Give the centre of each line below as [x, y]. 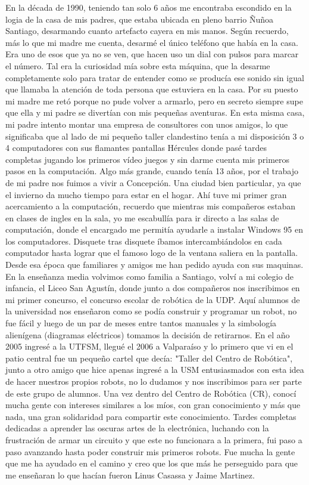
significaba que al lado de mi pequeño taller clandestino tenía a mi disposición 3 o [155, 136]
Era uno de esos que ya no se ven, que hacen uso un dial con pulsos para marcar [152, 54]
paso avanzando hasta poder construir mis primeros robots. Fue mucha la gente [150, 451]
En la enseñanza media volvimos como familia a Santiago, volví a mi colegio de [150, 276]
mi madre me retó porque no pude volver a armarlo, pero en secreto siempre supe [154, 101]
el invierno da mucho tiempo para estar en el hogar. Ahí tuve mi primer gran [146, 194]
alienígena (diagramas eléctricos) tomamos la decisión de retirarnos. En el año [148, 334]
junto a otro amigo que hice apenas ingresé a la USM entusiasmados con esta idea [155, 370]
